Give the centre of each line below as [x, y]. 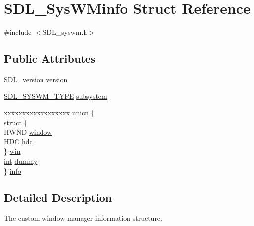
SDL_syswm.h [65, 32]
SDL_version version [36, 79]
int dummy [21, 161]
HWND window [28, 132]
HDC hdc [18, 141]
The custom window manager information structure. [83, 218]
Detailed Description [58, 197]
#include [18, 32]
